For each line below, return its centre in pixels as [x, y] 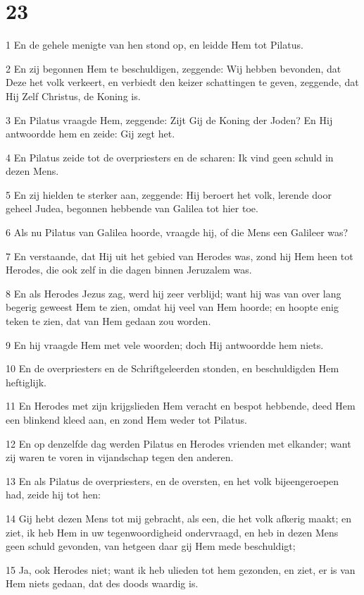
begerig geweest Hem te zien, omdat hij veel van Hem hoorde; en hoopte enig [172, 307]
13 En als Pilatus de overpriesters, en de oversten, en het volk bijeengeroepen [172, 480]
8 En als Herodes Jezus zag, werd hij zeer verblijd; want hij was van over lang [174, 293]
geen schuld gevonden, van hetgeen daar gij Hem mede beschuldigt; [151, 546]
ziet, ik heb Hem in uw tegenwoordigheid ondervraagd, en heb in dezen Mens [172, 532]
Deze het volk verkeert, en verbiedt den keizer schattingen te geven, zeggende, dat [182, 82]
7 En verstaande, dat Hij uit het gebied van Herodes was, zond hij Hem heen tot [180, 256]
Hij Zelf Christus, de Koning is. [73, 96]
